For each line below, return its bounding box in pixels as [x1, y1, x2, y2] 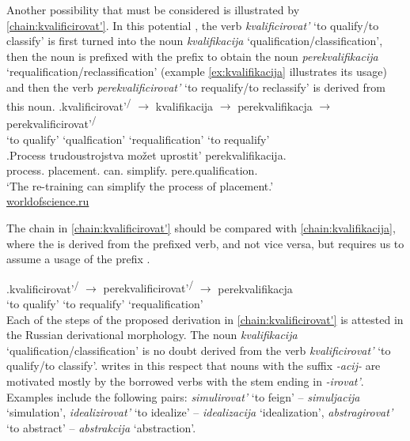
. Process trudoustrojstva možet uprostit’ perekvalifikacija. [6, 146, 287, 163]
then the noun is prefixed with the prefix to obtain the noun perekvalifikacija [6, 47, 378, 64]
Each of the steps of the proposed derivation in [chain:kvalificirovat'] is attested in [6, 311, 404, 327]
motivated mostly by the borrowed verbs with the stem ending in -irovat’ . [6, 373, 364, 390]
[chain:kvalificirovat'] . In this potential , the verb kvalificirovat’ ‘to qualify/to [6, 17, 379, 33]
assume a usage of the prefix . [6, 251, 150, 267]
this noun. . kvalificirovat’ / [6, 95, 131, 114]
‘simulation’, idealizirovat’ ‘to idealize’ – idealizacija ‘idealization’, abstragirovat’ [6, 404, 393, 420]
